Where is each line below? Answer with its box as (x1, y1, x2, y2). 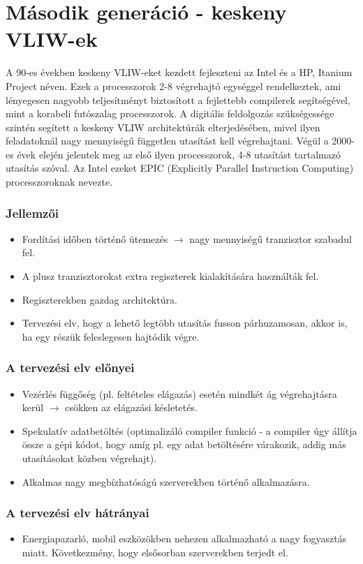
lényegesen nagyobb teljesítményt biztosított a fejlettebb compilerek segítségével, (6, 92, 350, 107)
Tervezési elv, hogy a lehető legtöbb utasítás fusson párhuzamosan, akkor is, (22, 316, 348, 330)
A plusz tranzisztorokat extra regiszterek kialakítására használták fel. (22, 269, 319, 283)
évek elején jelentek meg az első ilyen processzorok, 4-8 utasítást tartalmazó (17, 147, 341, 161)
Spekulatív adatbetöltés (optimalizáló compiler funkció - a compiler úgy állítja (22, 423, 357, 438)
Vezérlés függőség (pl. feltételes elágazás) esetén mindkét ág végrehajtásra (22, 386, 337, 401)
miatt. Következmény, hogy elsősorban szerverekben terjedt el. (22, 545, 288, 560)
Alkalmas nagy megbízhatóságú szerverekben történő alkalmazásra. (22, 474, 310, 489)
